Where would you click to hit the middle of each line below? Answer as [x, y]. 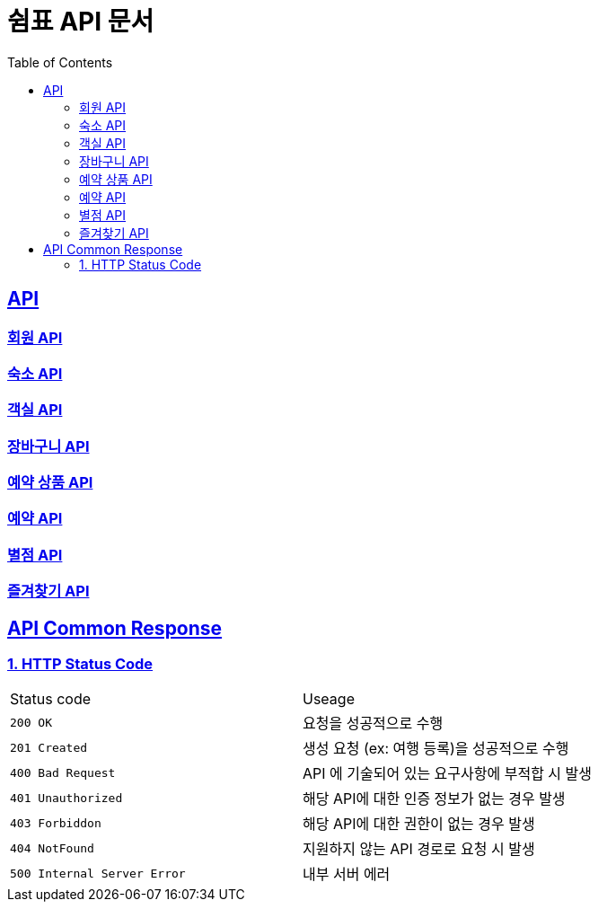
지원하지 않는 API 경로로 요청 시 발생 [419, 849]
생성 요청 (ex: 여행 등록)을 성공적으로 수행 [436, 749]
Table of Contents [60, 62]
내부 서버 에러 [347, 874]
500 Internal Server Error [98, 873]
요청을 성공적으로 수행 [373, 724]
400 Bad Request [63, 772]
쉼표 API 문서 [81, 22]
